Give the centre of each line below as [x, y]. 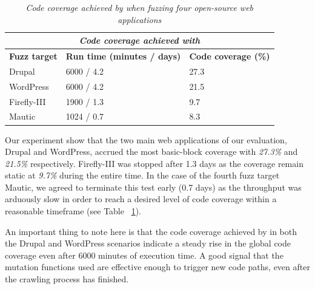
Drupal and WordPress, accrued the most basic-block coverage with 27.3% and [151, 151]
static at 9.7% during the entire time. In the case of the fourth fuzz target [142, 175]
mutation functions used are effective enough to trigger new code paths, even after [157, 267]
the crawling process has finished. [67, 279]
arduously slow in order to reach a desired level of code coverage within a [141, 199]
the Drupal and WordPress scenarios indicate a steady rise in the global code [148, 243]
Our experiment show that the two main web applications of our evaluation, [146, 139]
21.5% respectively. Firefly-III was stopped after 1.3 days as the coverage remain [154, 163]
